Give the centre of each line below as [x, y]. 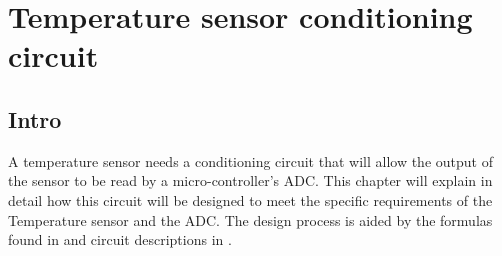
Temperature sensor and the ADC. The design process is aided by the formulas [250, 219]
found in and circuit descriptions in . [120, 239]
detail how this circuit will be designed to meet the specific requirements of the [250, 199]
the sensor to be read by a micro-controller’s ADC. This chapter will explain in [250, 180]
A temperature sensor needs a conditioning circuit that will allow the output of [250, 160]
